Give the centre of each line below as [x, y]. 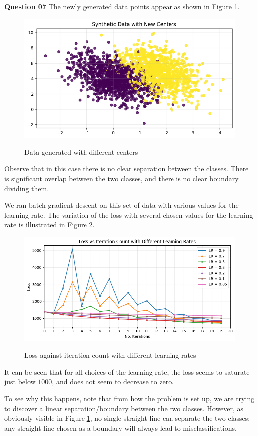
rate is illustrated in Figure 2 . [50, 224]
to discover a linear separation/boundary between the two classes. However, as [124, 408]
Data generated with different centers [81, 152]
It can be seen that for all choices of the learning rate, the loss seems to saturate [127, 371]
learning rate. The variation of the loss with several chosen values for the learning [129, 215]
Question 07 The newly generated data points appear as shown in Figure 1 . [122, 6]
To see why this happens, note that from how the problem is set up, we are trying [129, 398]
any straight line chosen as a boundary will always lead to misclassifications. [121, 427]
